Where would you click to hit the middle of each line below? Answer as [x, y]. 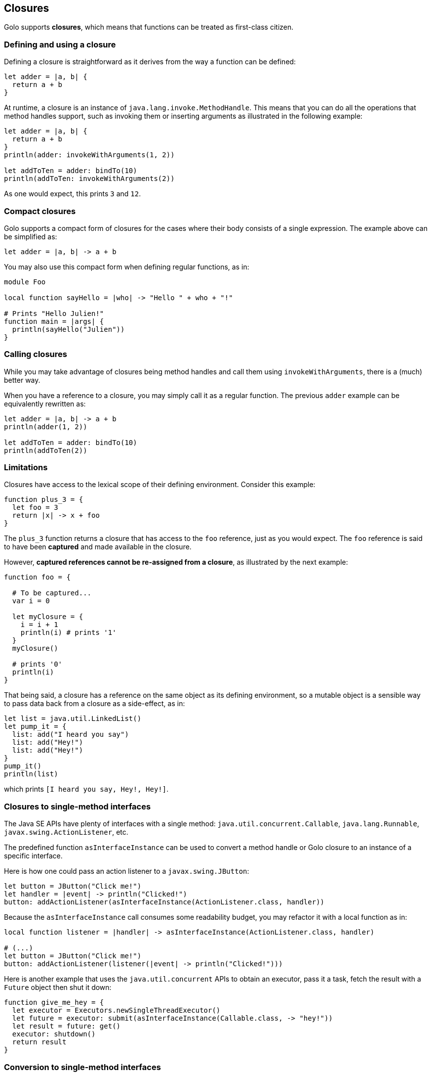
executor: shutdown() [54, 1034]
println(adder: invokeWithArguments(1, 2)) [89, 155]
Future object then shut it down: [58, 987]
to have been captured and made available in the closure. [98, 547]
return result [39, 1042]
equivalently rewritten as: [45, 403]
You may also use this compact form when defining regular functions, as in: [127, 267]
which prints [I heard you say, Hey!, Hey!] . [86, 789]
